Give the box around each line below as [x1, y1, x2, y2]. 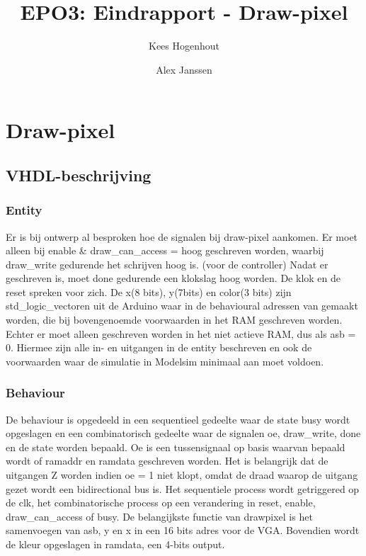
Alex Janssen [156, 62, 212, 76]
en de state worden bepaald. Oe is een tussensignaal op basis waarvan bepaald [6, 439, 345, 454]
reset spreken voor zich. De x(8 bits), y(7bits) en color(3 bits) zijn [6, 284, 292, 299]
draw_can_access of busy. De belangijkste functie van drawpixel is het [6, 509, 313, 523]
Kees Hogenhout [148, 38, 219, 53]
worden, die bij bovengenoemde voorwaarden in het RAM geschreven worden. [6, 312, 343, 327]
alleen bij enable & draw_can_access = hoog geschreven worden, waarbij [6, 243, 324, 258]
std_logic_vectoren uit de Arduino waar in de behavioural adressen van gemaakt [6, 298, 358, 313]
